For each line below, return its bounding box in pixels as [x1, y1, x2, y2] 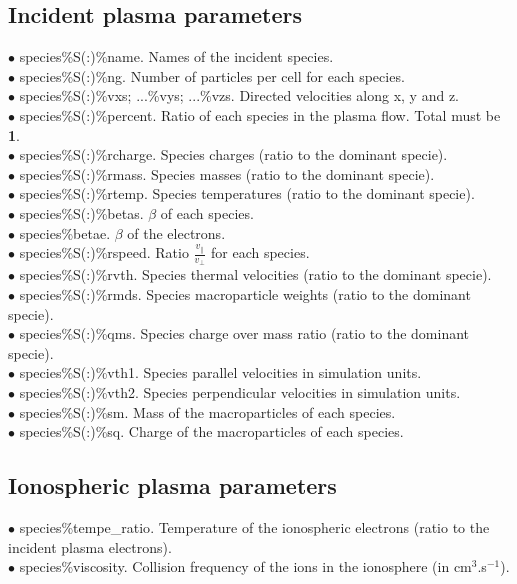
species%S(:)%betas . [19, 202, 144, 223]
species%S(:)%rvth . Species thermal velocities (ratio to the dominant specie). [19, 264, 492, 285]
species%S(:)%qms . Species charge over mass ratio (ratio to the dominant [19, 323, 470, 344]
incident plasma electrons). [8, 536, 172, 557]
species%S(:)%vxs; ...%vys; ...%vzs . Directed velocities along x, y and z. [19, 85, 460, 106]
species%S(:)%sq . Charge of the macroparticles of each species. [19, 421, 404, 442]
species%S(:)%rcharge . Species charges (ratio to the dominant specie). [19, 144, 448, 165]
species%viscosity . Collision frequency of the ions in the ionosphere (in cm [19, 556, 472, 577]
